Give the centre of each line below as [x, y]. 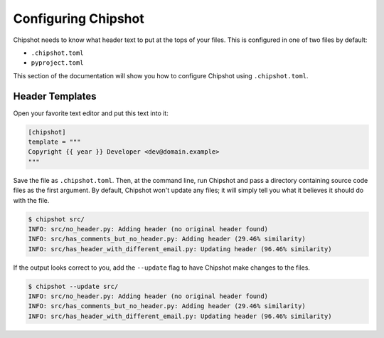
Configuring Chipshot [79, 19]
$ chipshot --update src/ [73, 286]
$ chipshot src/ [57, 219]
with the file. [31, 200]
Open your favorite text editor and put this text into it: [91, 113]
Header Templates [55, 96]
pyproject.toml [58, 63]
